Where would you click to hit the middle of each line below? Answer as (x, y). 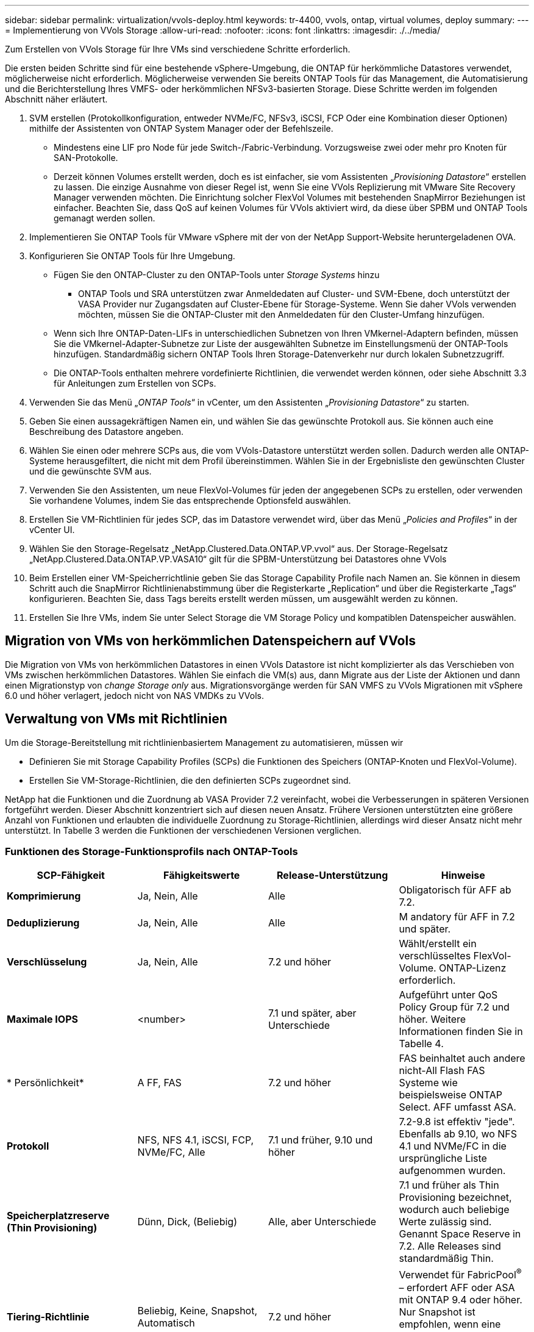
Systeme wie (428, 1083)
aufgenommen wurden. (452, 1171)
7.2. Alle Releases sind (450, 1246)
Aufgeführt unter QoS (448, 995)
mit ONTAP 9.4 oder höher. (461, 1299)
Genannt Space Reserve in (460, 1234)
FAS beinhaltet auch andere (462, 1058)
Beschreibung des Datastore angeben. (107, 431)
